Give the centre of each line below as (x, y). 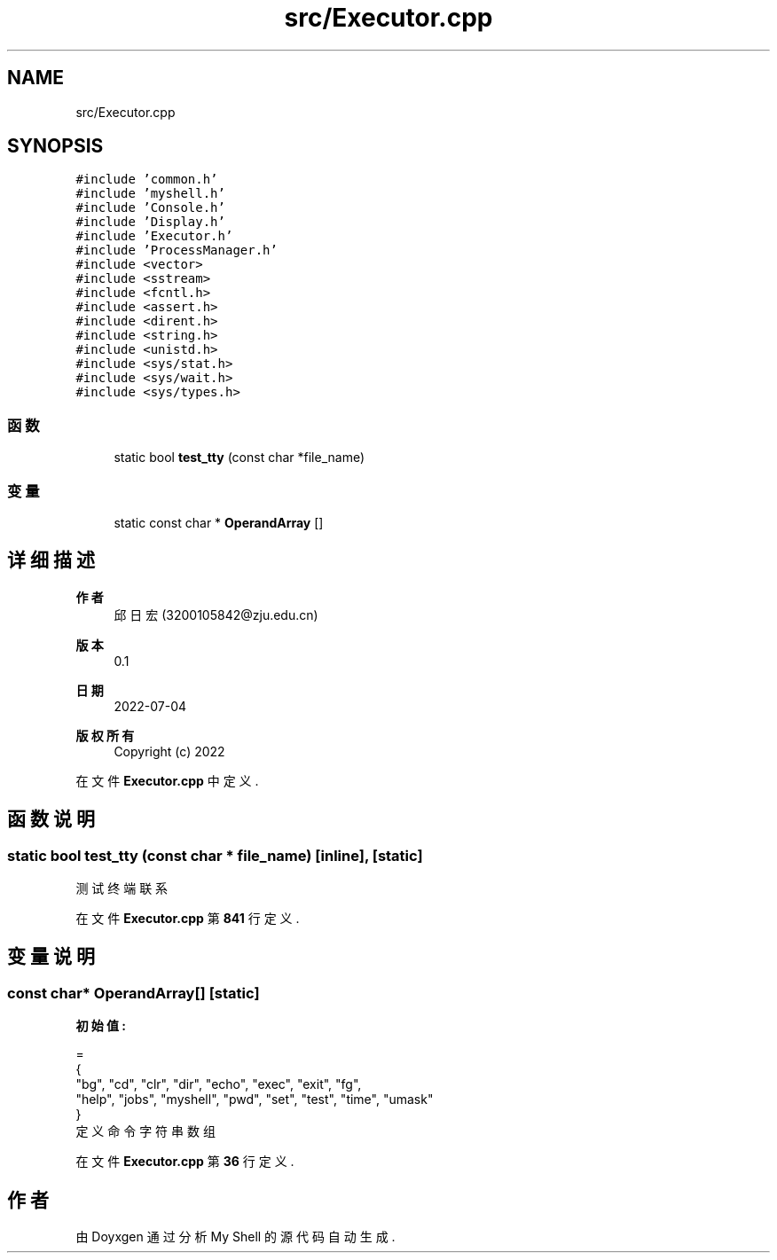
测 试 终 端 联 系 (122, 888)
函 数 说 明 (51, 819)
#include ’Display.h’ (150, 222)
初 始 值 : (101, 1026)
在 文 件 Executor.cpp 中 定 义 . (167, 780)
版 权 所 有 (105, 735)
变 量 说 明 (51, 957)
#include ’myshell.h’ (150, 194)
